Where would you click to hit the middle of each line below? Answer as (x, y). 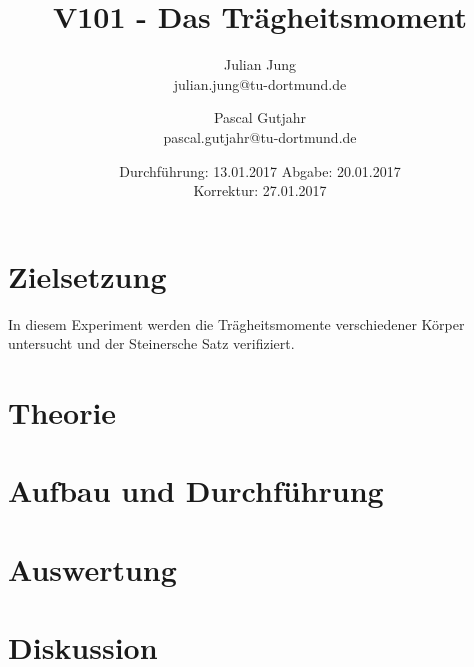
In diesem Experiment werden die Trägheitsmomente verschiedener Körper (236, 323)
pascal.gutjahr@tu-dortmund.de (260, 136)
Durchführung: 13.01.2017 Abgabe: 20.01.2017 (260, 170)
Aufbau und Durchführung (196, 490)
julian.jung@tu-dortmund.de (260, 83)
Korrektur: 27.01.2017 (260, 190)
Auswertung (92, 568)
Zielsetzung (87, 275)
